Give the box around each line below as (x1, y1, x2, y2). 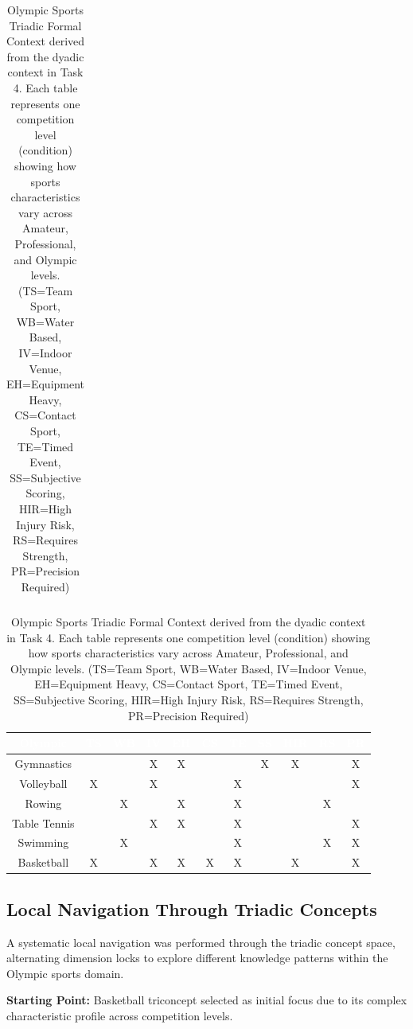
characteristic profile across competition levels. (6, 1007, 233, 1023)
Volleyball (19, 774, 68, 791)
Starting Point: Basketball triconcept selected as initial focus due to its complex (6, 992, 407, 1008)
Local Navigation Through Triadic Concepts (6, 896, 377, 921)
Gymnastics (14, 755, 72, 772)
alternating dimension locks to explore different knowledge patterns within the (6, 949, 388, 966)
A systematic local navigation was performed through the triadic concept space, (6, 934, 395, 950)
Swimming (18, 834, 69, 851)
